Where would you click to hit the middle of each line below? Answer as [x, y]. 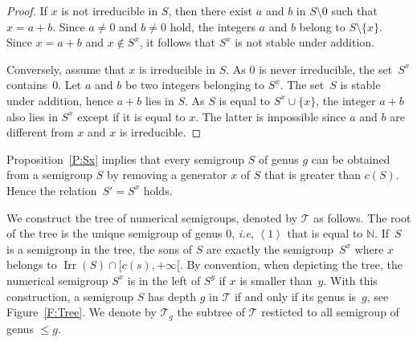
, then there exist [211, 10]
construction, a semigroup [70, 296]
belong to [322, 26]
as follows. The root [362, 217]
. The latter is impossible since [271, 116]
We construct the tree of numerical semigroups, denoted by [152, 217]
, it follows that [177, 42]
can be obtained [351, 159]
